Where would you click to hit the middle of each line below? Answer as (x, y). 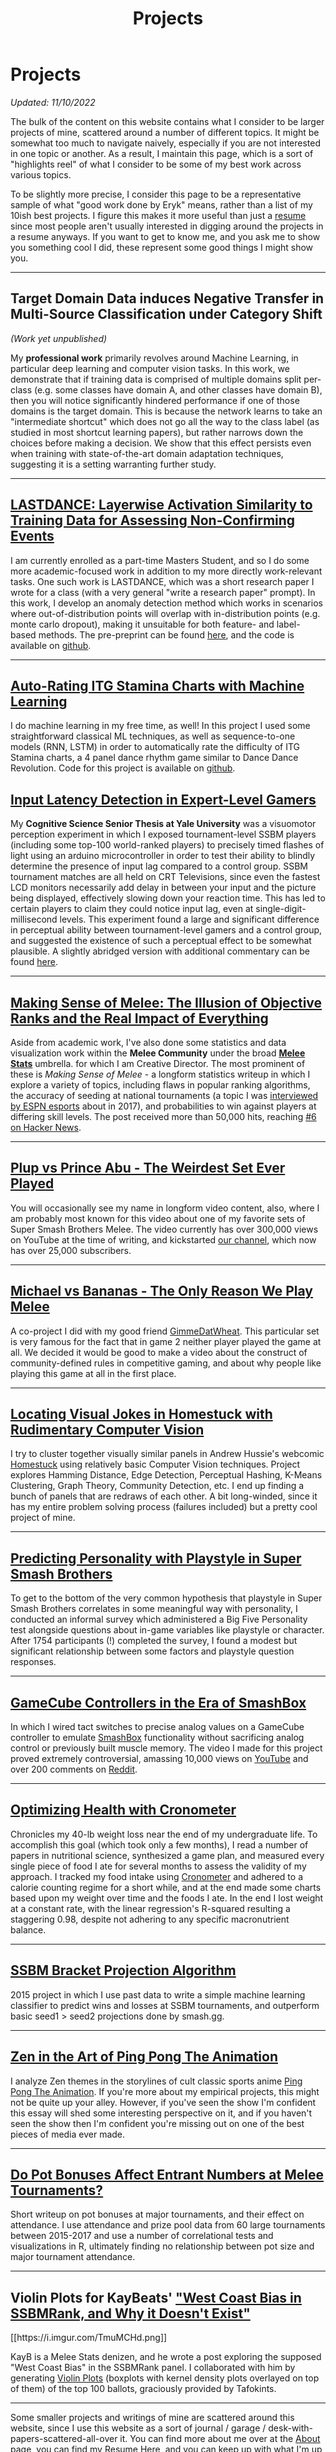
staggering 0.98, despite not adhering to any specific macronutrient (150, 1919)
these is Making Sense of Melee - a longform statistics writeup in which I (160, 1074)
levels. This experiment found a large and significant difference (189, 919)
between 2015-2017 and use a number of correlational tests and (142, 2236)
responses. (33, 1662)
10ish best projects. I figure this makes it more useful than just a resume (158, 215)
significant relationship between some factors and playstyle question (152, 1651)
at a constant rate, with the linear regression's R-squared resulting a (150, 1908)
